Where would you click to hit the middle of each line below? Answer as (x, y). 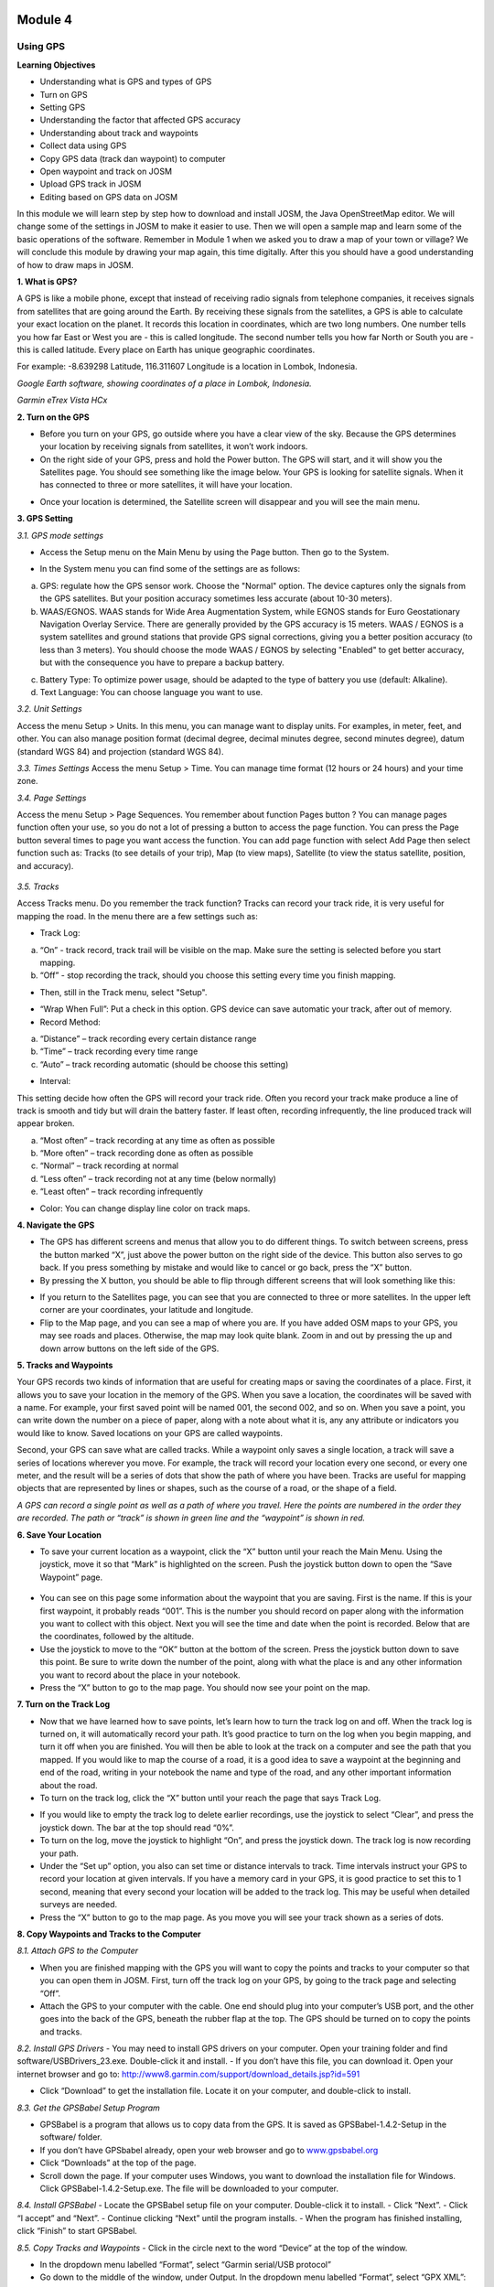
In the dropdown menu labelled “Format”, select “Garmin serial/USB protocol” (185, 2264)
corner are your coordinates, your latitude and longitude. (146, 1310)
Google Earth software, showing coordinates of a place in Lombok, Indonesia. (164, 383)
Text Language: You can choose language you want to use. (151, 692)
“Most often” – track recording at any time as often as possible (157, 1140)
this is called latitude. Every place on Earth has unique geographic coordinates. (166, 349)
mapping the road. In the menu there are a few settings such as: (137, 916)
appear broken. (46, 1123)
